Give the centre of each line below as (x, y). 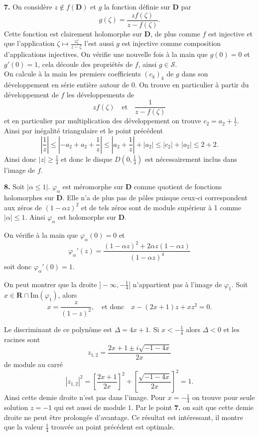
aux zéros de (23, 207)
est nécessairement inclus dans (191, 159)
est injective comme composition (171, 43)
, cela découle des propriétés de (85, 64)
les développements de (100, 94)
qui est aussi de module (90, 407)
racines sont (22, 339)
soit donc (18, 266)
